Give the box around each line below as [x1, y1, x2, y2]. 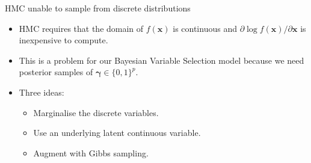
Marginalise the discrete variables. [33, 106, 159, 118]
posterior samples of [19, 66, 93, 78]
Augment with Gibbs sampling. [33, 146, 149, 159]
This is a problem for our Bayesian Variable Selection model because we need [19, 54, 304, 66]
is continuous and [173, 22, 237, 34]
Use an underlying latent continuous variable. [33, 126, 201, 139]
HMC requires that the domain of [19, 22, 144, 34]
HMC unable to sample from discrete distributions [5, 2, 191, 14]
